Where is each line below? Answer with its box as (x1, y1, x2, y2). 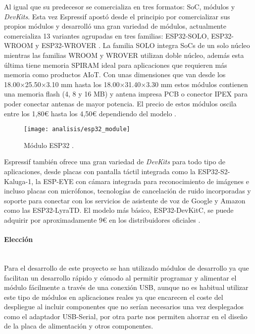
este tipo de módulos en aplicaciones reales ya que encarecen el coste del (4, 291, 223, 302)
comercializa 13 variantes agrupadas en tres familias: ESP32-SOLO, (4, 30, 209, 41)
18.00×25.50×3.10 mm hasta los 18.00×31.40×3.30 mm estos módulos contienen (4, 79, 248, 89)
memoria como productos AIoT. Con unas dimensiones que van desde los (4, 69, 226, 80)
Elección (4, 234, 33, 244)
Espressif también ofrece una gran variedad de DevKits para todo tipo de (4, 156, 226, 167)
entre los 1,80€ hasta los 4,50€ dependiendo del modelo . (4, 108, 176, 118)
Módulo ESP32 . (24, 140, 74, 150)
